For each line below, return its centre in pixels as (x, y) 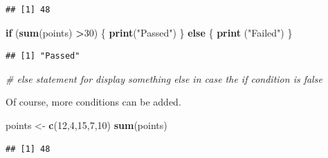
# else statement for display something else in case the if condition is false (164, 78)
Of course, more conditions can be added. (93, 102)
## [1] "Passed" (43, 56)
